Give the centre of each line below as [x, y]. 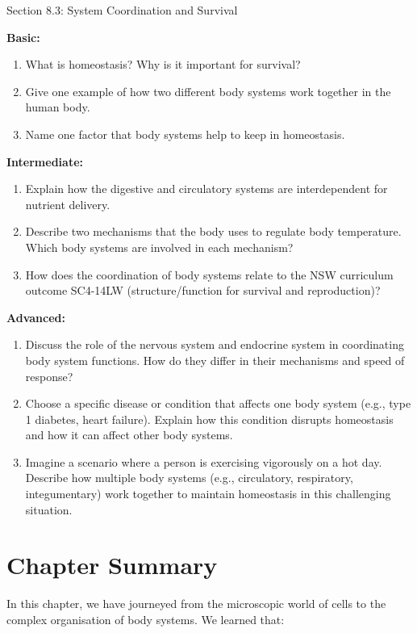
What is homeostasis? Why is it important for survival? [163, 64]
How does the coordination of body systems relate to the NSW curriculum [209, 274]
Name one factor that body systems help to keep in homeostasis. [185, 134]
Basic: [23, 37]
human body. [58, 107]
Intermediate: [45, 161]
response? [49, 376]
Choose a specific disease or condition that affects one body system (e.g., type [218, 403]
